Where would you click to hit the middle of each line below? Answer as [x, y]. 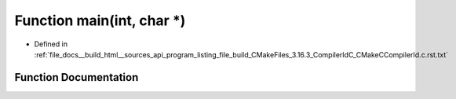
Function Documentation [77, 77]
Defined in [51, 44]
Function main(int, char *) [100, 20]
